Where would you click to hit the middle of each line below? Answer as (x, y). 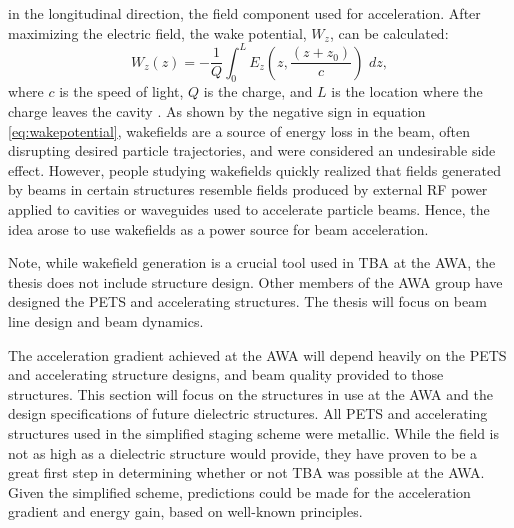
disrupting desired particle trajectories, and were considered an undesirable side (252, 150)
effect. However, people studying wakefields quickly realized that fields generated (255, 169)
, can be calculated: (389, 32)
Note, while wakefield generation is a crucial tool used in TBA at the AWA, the (252, 262)
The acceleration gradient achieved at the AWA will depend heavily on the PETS (257, 354)
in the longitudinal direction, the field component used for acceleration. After (244, 13)
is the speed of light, (121, 91)
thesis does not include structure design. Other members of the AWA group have (255, 281)
